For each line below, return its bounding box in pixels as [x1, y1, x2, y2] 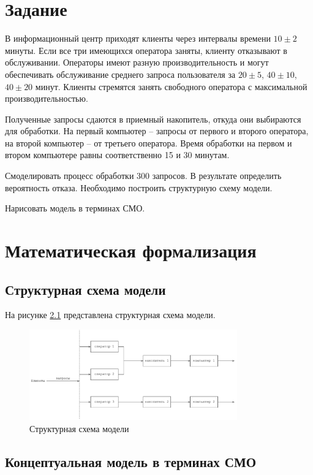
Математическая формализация [5, 238, 257, 263]
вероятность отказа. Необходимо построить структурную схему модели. [5, 181, 273, 194]
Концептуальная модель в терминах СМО [5, 452, 257, 471]
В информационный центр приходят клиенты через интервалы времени [5, 32, 271, 45]
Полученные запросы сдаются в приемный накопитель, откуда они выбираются [5, 112, 301, 125]
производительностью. [5, 92, 88, 105]
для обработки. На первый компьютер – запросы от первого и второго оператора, [5, 124, 309, 137]
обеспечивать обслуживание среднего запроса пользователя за [5, 67, 236, 80]
